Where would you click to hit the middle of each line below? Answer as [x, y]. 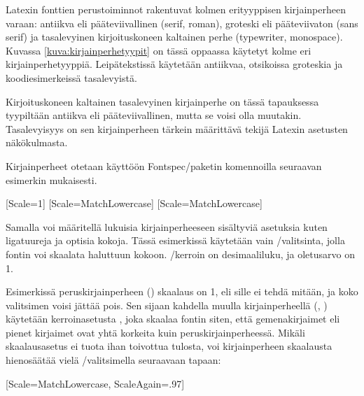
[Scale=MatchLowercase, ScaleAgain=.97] [95, 383]
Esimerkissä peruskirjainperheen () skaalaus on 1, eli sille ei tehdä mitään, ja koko [182, 291]
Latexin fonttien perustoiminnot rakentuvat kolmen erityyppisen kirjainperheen [176, 9]
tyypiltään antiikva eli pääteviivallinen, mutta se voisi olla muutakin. [154, 115]
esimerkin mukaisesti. [51, 179]
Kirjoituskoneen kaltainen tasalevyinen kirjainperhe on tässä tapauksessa [162, 101]
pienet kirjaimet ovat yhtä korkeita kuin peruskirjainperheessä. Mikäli [155, 332]
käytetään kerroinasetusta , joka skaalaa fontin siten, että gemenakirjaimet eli [173, 319]
